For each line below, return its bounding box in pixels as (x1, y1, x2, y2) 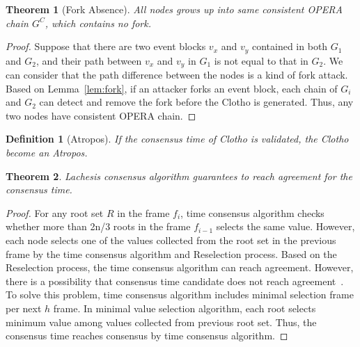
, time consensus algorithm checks (180, 205, 324, 220)
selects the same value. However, (216, 219, 355, 234)
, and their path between (36, 53, 142, 67)
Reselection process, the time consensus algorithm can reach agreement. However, (6, 260, 354, 275)
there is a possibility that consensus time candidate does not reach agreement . (6, 273, 344, 288)
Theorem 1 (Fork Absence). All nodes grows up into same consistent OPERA (6, 2, 343, 16)
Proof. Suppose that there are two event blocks (6, 39, 206, 54)
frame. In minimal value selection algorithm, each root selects (53, 301, 316, 315)
